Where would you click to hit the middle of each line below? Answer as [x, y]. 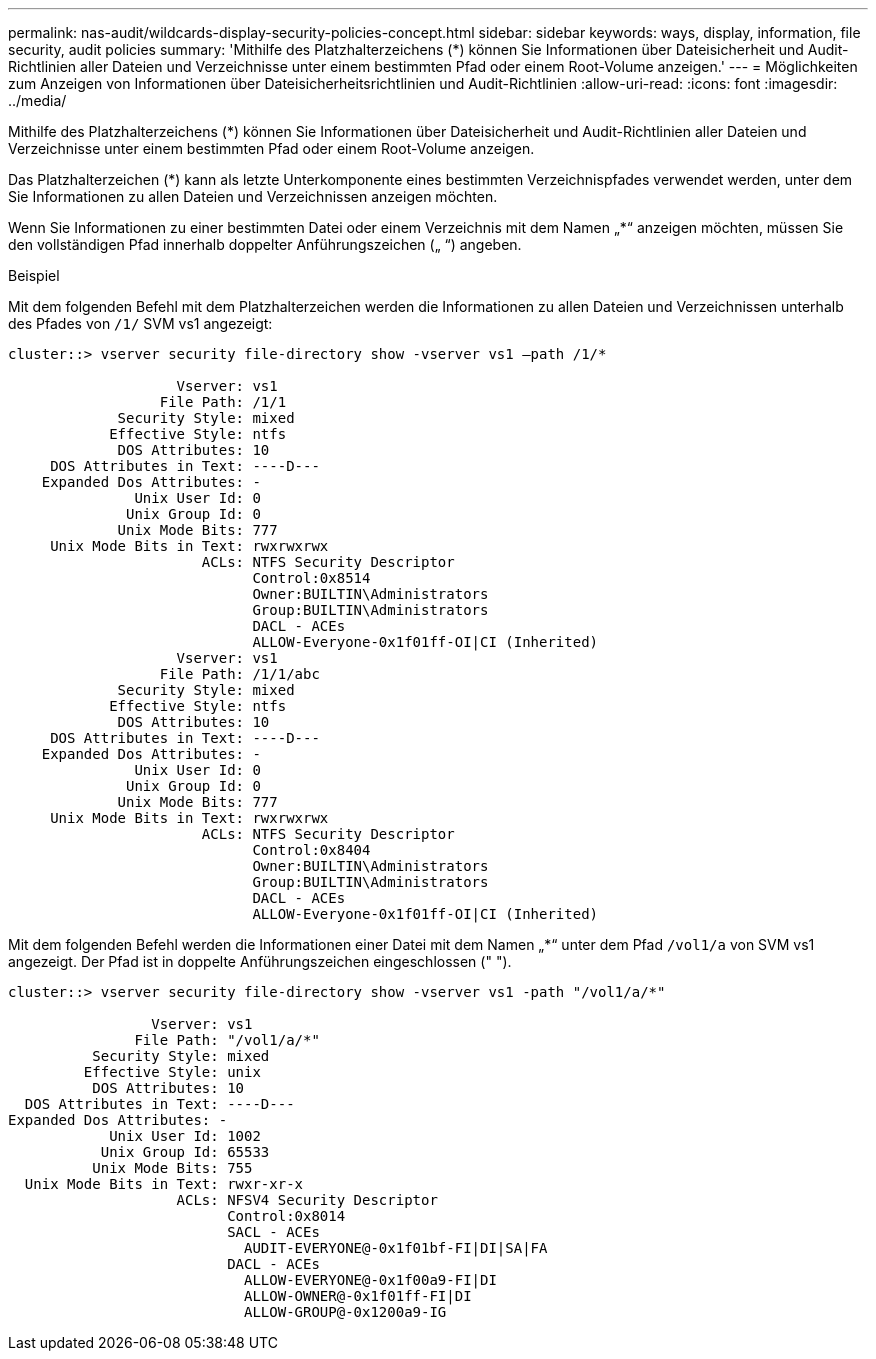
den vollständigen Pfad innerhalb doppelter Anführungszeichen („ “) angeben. [265, 244]
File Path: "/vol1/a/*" [227, 1040]
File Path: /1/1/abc [239, 674]
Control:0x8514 [311, 578]
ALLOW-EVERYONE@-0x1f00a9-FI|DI [370, 1280]
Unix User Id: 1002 [185, 1136]
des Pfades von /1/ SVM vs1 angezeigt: [140, 323]
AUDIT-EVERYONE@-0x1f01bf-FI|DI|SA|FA [396, 1248]
